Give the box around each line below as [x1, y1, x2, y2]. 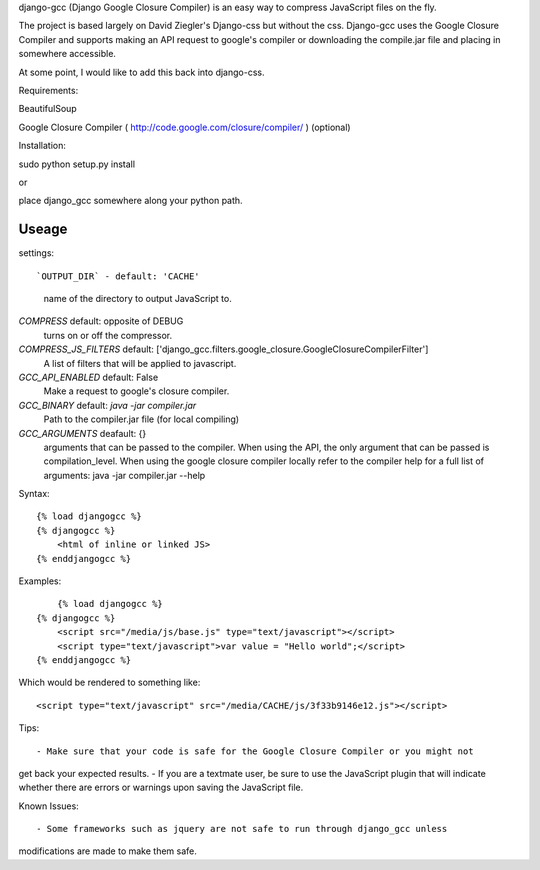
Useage [18, 221, 68, 238]
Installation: [18, 140, 67, 152]
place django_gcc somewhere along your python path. [18, 195, 244, 207]
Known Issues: [18, 800, 79, 812]
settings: [18, 247, 55, 259]
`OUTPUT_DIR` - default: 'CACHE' [36, 270, 200, 282]
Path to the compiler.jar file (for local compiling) [43, 413, 240, 425]
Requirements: [18, 84, 79, 96]
